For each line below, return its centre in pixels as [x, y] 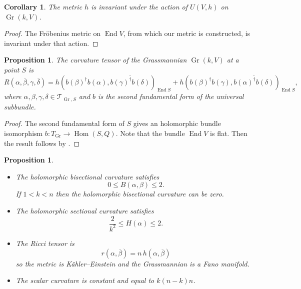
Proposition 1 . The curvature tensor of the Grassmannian [95, 60]
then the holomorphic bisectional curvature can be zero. [140, 194]
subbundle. [20, 106]
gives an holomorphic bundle [177, 123]
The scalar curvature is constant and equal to [85, 280]
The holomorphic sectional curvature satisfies [85, 210]
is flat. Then [229, 133]
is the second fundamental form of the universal [171, 96]
